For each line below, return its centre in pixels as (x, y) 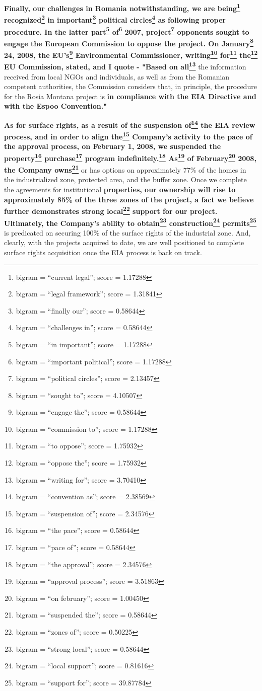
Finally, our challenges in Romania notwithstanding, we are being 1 (122, 7)
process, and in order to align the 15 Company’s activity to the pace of (128, 136)
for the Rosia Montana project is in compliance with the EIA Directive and (130, 96)
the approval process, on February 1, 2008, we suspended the (113, 146)
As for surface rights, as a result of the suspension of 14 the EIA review (130, 124)
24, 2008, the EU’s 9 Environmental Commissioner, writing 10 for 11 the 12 (131, 54)
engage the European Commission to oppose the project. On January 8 (129, 42)
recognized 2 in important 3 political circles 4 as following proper (115, 19)
